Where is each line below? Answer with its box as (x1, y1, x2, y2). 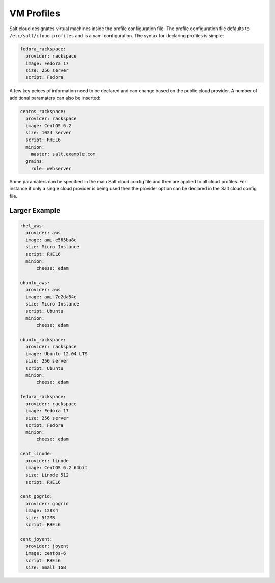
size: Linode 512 (25, 472, 69, 478)
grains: (25, 158, 45, 164)
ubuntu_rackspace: (20, 337, 66, 342)
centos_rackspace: (20, 108, 66, 114)
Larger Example (9, 206, 61, 215)
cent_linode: (20, 451, 53, 457)
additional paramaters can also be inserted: (9, 95, 101, 101)
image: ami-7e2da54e (25, 294, 77, 300)
